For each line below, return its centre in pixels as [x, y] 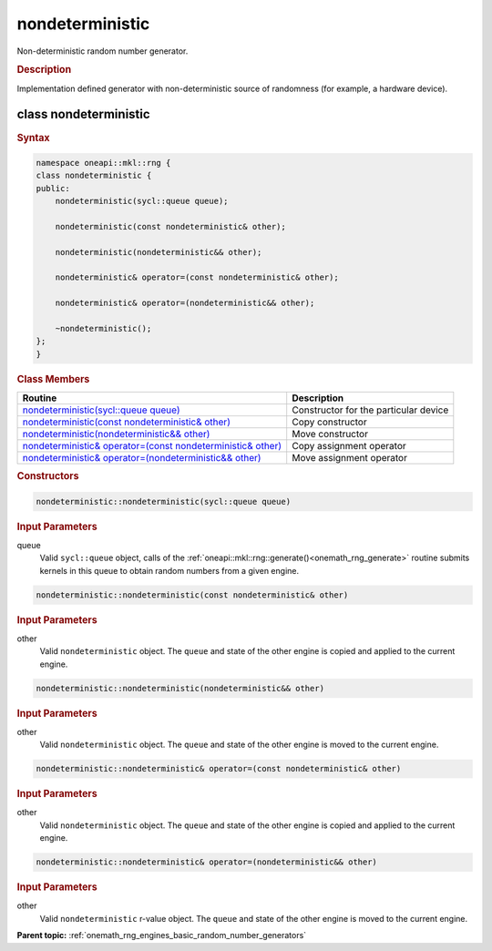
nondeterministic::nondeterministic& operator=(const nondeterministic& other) [219, 769]
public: [53, 188]
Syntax [33, 138]
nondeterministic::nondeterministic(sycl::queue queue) [164, 501]
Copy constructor [330, 422]
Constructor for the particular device [370, 410]
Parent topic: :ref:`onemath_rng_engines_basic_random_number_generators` [162, 936]
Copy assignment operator [349, 446]
